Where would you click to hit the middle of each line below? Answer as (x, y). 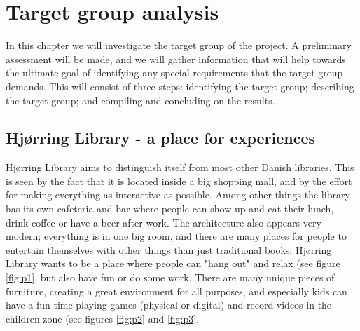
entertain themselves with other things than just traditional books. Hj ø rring (169, 249)
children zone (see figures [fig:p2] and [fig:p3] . (103, 318)
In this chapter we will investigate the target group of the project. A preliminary (179, 45)
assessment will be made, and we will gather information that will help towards (176, 59)
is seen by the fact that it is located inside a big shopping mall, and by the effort (179, 181)
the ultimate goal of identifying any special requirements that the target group (174, 73)
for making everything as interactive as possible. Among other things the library (178, 195)
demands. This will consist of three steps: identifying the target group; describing (180, 86)
